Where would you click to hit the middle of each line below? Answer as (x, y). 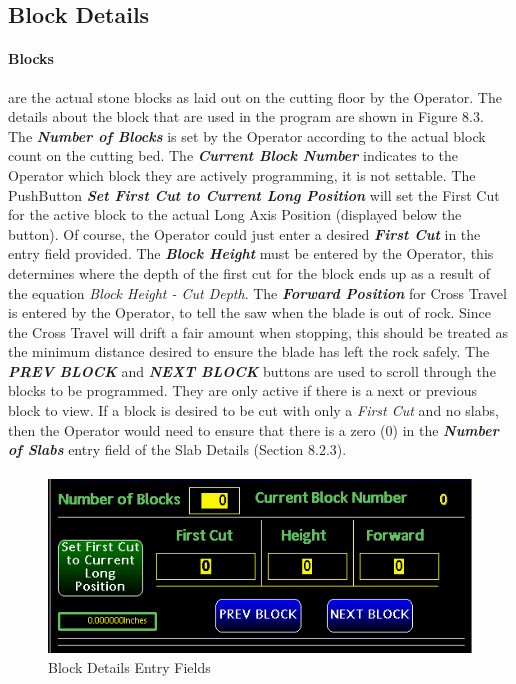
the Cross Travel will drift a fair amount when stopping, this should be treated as (258, 331)
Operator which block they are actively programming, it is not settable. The (242, 174)
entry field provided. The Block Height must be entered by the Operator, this (251, 253)
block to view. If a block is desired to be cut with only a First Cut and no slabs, (253, 410)
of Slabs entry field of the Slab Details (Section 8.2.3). (177, 449)
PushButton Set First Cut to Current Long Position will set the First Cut (254, 194)
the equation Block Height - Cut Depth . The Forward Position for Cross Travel (257, 292)
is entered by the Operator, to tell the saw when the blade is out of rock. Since (249, 312)
